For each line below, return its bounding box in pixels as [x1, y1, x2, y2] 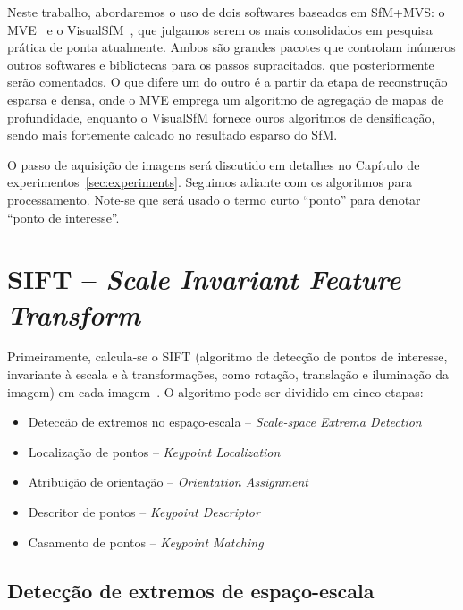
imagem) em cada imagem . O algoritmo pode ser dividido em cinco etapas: [7, 382, 424, 401]
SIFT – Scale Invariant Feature [7, 260, 401, 298]
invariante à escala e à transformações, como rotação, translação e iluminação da [7, 365, 449, 384]
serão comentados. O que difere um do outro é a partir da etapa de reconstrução [7, 72, 448, 91]
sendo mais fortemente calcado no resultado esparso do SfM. [7, 125, 338, 144]
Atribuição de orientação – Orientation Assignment [28, 472, 308, 491]
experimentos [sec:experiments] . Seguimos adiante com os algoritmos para [7, 173, 412, 191]
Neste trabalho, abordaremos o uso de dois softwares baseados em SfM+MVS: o [7, 3, 445, 21]
